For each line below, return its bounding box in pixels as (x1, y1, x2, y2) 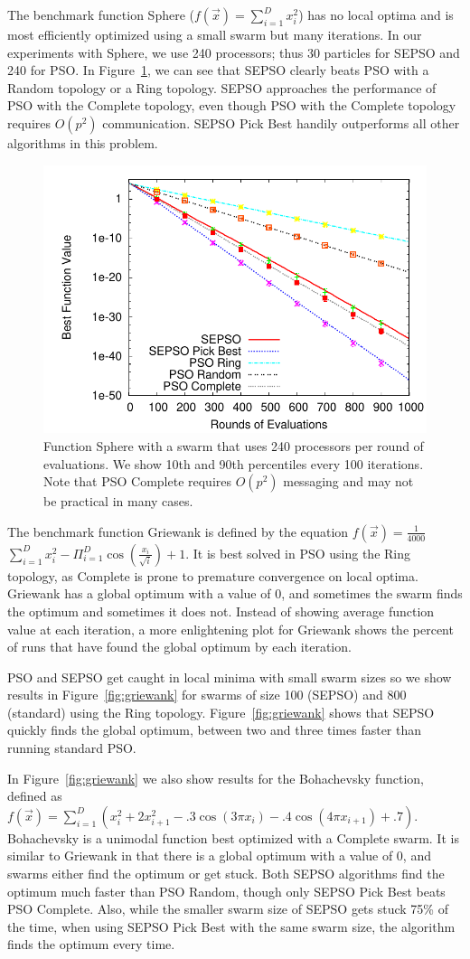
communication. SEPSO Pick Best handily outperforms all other (102, 113, 460, 132)
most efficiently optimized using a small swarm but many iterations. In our (7, 25, 422, 43)
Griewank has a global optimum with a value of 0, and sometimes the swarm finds (7, 584, 463, 603)
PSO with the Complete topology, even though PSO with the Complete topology (7, 96, 456, 115)
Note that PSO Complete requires (43, 472, 232, 491)
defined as (7, 786, 62, 805)
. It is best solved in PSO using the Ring (185, 543, 411, 562)
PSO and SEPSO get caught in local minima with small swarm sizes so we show (7, 667, 452, 686)
